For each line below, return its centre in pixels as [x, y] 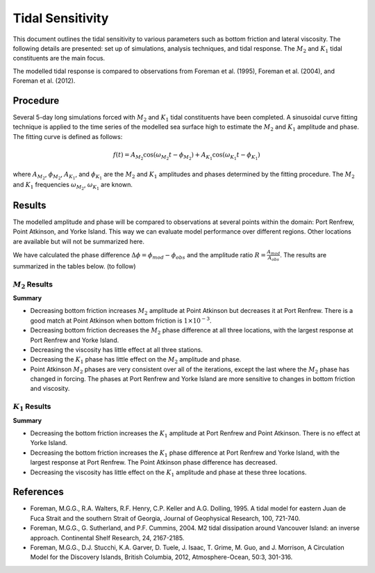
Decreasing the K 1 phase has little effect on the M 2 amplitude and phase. [136, 360]
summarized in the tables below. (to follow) [74, 266]
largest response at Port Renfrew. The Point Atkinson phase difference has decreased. [154, 462]
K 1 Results [32, 407]
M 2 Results [33, 284]
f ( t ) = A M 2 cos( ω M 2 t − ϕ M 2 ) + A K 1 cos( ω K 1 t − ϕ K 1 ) [186, 156]
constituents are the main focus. [59, 58]
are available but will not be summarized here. [79, 241]
